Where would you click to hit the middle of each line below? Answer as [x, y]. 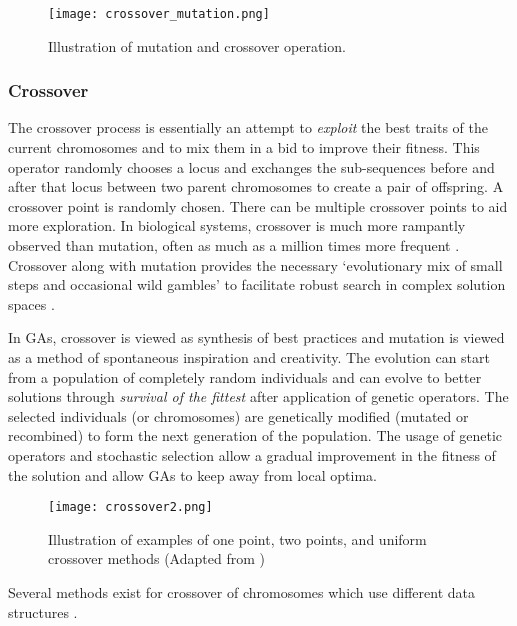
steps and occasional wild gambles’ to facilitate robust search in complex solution [257, 284]
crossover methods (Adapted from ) [156, 558]
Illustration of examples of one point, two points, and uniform [237, 538]
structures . [43, 611]
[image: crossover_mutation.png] [159, 14]
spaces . [31, 303]
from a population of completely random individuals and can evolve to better [245, 376]
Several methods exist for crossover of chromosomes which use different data [241, 592]
